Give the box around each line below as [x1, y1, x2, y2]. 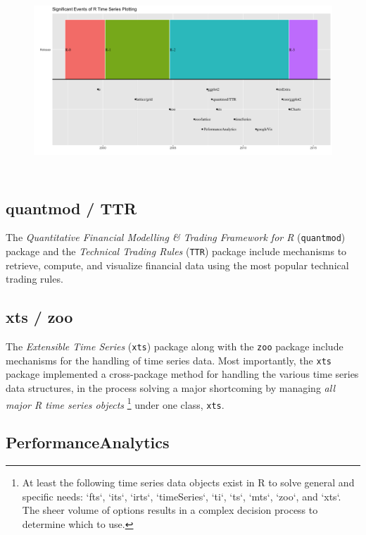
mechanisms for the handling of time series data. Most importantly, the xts [6, 352, 332, 367]
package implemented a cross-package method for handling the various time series [6, 367, 359, 381]
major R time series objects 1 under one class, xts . [6, 395, 225, 412]
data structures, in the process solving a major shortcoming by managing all [6, 380, 335, 395]
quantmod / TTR [6, 197, 137, 219]
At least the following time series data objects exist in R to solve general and [22, 475, 355, 490]
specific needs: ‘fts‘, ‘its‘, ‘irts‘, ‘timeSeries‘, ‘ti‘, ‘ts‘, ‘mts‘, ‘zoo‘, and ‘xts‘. [22, 488, 341, 503]
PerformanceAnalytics [6, 431, 170, 453]
